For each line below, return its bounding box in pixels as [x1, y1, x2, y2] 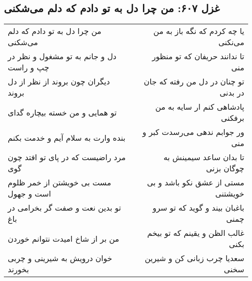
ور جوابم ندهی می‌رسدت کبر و [142, 126, 244, 138]
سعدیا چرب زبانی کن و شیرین [144, 252, 244, 264]
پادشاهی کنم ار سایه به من [155, 101, 244, 113]
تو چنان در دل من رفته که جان [143, 76, 244, 87]
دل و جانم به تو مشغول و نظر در [8, 50, 117, 62]
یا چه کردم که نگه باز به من [153, 25, 244, 37]
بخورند [8, 264, 29, 275]
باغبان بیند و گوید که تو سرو [153, 202, 244, 214]
